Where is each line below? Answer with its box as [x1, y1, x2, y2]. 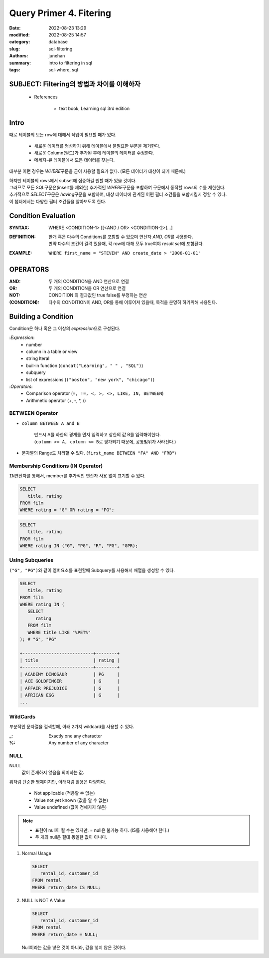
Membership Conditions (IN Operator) [9, 462, 103, 469]
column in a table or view [26, 348, 78, 354]
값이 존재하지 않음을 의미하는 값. [21, 769, 85, 776]
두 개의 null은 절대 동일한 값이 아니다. [35, 834, 108, 840]
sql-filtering [48, 45, 73, 52]
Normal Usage [21, 850, 52, 856]
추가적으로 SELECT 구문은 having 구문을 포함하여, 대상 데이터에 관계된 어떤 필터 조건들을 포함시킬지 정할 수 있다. [9, 191, 227, 197]
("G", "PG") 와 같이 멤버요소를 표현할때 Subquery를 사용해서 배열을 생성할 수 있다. [9, 567, 175, 573]
